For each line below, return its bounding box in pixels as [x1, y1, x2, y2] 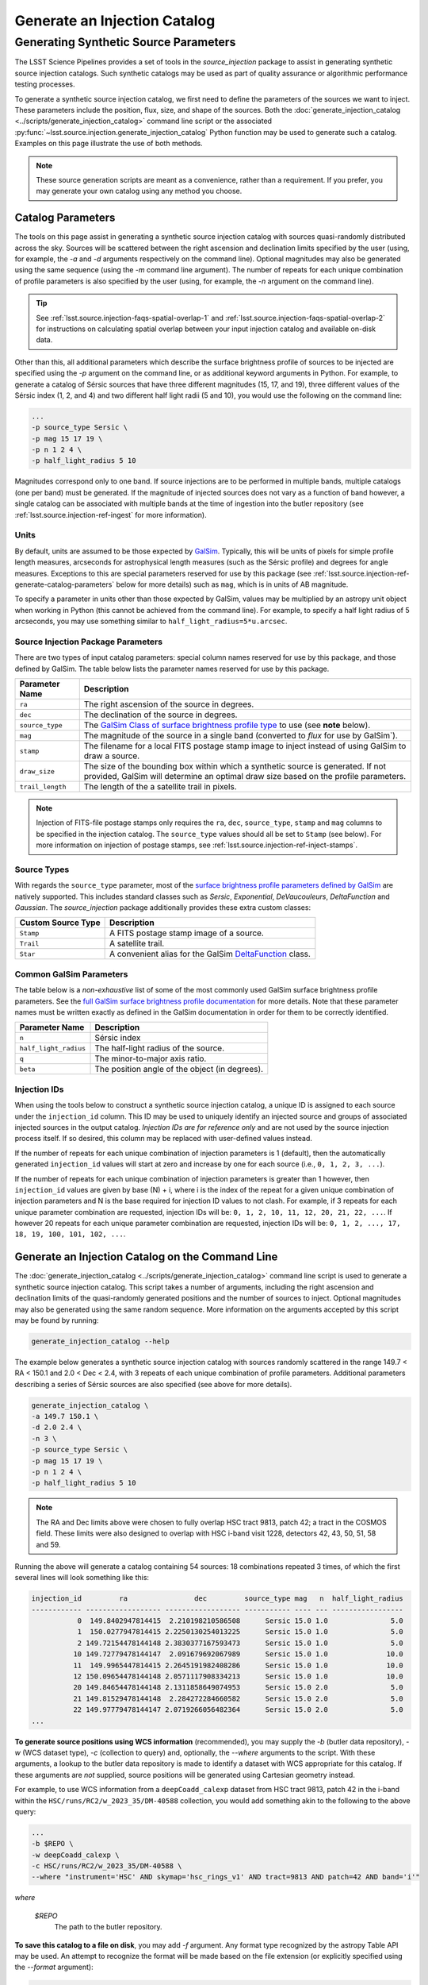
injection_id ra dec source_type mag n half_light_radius [31, 1594, 403, 1603]
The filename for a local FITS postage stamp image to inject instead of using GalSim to [83, 741, 407, 751]
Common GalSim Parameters [14, 969, 128, 980]
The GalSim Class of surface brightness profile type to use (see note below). [83, 719, 371, 730]
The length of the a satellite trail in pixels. [83, 781, 237, 792]
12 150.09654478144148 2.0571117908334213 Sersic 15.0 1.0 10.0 [72, 1672, 403, 1681]
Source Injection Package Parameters [14, 636, 162, 647]
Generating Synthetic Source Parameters [14, 35, 236, 49]
